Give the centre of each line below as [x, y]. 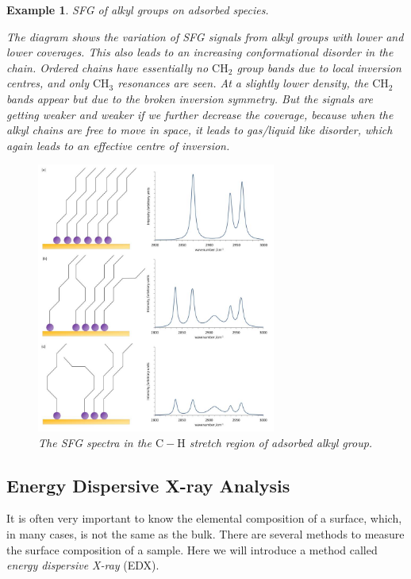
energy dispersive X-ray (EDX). [83, 565]
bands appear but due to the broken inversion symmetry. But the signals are [190, 98]
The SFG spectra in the [95, 442]
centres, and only [48, 83]
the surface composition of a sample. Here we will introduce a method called [192, 549]
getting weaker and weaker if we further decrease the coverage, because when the [200, 114]
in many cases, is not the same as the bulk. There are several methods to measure [205, 533]
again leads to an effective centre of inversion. [118, 145]
